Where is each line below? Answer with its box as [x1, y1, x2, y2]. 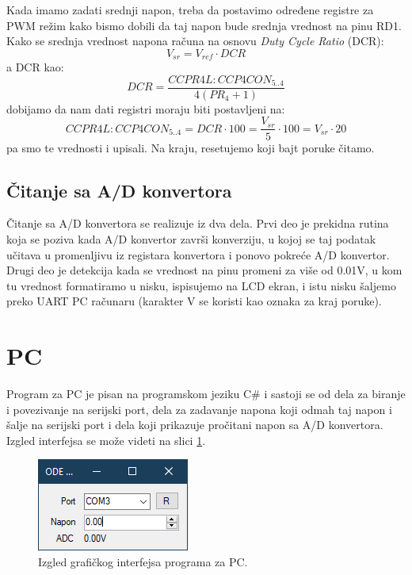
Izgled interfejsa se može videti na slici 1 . [6, 431, 206, 448]
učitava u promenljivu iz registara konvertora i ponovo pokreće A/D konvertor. [6, 246, 390, 263]
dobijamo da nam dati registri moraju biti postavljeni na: [6, 100, 285, 117]
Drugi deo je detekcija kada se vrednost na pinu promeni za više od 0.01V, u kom [6, 262, 402, 278]
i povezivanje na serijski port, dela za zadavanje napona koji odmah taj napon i [6, 401, 392, 417]
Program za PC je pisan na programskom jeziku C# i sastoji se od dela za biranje [6, 385, 406, 402]
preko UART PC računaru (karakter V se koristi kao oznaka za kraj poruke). [6, 293, 382, 309]
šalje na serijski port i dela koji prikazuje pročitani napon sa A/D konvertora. [6, 416, 383, 433]
